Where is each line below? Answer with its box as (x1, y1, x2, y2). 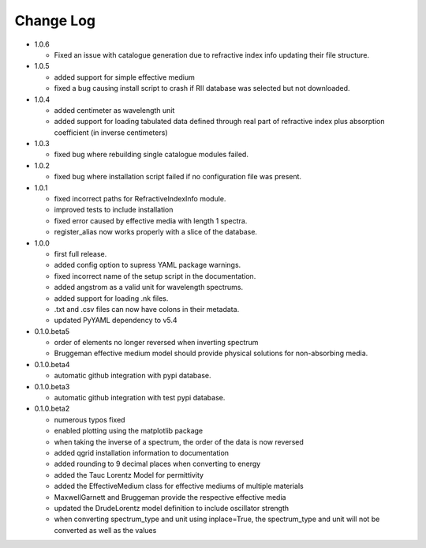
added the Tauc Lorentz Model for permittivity (54, 470, 204, 479)
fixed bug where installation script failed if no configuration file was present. (54, 172, 302, 182)
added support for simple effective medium (54, 72, 195, 82)
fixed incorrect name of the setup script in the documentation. (54, 271, 256, 280)
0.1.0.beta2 (34, 403, 70, 414)
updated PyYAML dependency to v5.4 (54, 316, 177, 325)
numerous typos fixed (54, 415, 125, 424)
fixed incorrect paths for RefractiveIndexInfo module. (54, 194, 226, 204)
